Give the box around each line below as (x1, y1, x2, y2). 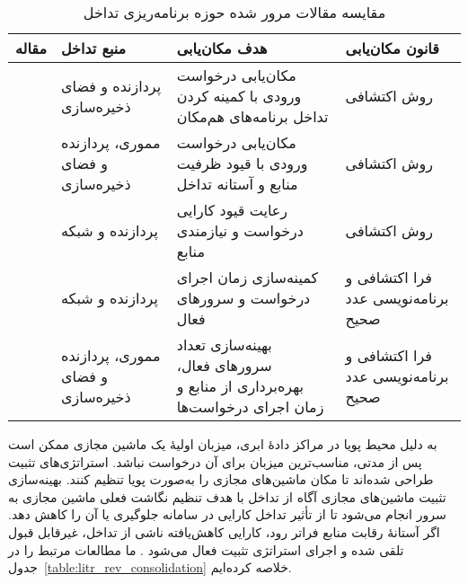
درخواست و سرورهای (176, 287, 311, 308)
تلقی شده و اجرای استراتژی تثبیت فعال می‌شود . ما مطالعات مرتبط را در (8, 540, 404, 559)
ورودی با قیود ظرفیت (176, 153, 308, 173)
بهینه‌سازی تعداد (176, 334, 272, 355)
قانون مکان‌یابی (345, 38, 439, 58)
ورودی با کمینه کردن (176, 85, 302, 106)
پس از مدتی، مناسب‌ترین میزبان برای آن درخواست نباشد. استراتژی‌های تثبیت (8, 452, 422, 471)
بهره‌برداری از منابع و (176, 375, 305, 396)
